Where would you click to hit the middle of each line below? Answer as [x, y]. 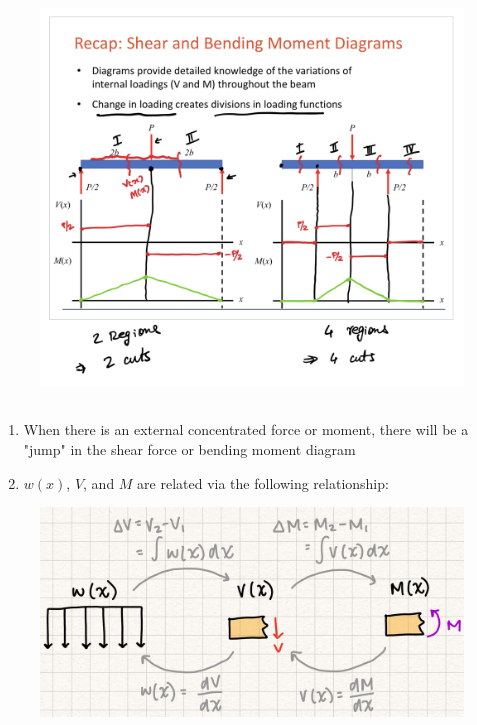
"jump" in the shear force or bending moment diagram [189, 449]
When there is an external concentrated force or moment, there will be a [246, 429]
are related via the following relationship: [263, 482]
